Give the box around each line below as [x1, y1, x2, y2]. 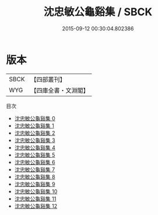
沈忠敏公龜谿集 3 [14, 137, 55, 144]
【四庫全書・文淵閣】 [30, 86, 89, 94]
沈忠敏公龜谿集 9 [14, 181, 55, 188]
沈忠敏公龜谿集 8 [14, 173, 55, 180]
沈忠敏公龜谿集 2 [14, 129, 55, 136]
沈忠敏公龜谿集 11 [14, 195, 57, 202]
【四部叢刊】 [30, 75, 66, 84]
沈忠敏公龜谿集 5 [14, 151, 55, 158]
